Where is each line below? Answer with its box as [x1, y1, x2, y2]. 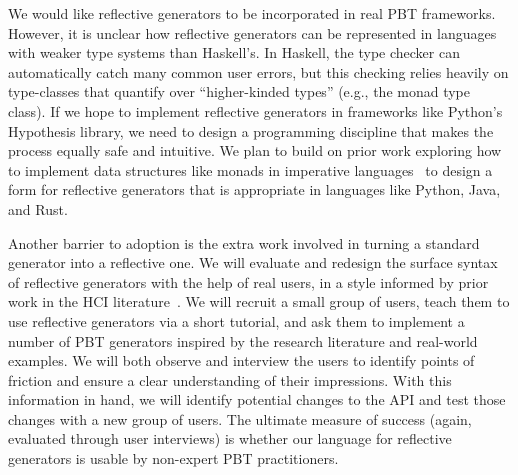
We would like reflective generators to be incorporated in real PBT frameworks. [8, 3, 496, 23]
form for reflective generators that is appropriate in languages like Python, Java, [8, 179, 501, 200]
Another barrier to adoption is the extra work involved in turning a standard [8, 232, 480, 253]
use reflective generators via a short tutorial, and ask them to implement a [8, 310, 465, 331]
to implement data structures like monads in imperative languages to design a [8, 159, 493, 180]
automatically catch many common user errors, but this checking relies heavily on [8, 61, 509, 82]
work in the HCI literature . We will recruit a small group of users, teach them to [8, 291, 510, 312]
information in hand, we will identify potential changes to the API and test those [8, 389, 506, 410]
